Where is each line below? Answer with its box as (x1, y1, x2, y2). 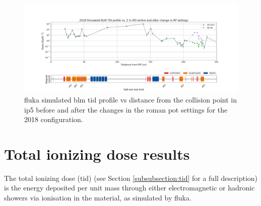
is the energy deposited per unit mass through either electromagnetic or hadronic (4, 182, 255, 193)
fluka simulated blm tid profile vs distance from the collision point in (24, 94, 237, 105)
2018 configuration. (24, 114, 83, 125)
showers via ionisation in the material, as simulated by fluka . (4, 192, 191, 203)
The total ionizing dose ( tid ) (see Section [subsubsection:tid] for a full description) (4, 172, 258, 183)
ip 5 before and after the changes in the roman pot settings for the (24, 104, 228, 115)
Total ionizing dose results (4, 143, 190, 164)
